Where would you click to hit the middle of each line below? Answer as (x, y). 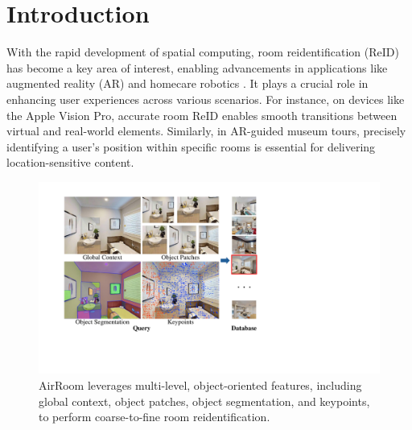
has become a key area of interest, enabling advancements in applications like (197, 67)
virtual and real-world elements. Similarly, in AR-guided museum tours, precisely (206, 131)
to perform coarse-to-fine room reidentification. (154, 417)
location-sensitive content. (70, 162)
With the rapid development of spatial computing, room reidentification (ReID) (203, 52)
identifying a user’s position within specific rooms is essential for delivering (191, 146)
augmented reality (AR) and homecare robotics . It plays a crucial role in (187, 83)
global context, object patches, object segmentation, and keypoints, (204, 401)
